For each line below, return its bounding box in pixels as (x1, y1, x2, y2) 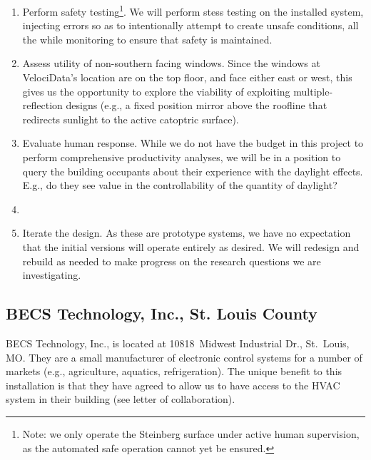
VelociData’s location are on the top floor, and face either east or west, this (22, 70, 352, 85)
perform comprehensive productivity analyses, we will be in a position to (22, 150, 341, 164)
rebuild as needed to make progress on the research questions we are (22, 253, 321, 268)
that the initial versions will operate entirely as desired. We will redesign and (22, 239, 360, 254)
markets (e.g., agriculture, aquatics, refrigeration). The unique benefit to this (6, 364, 342, 379)
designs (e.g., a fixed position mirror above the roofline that (66, 98, 327, 113)
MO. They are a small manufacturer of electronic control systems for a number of (6, 349, 362, 364)
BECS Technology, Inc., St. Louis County (6, 302, 317, 324)
